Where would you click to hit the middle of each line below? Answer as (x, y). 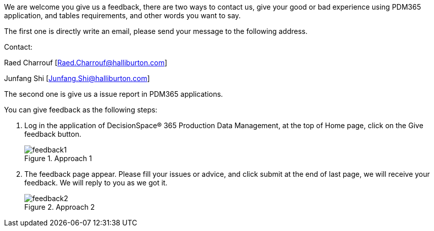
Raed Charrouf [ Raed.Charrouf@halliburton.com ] (86, 63)
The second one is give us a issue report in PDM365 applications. (114, 94)
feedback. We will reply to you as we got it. (96, 183)
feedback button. (53, 134)
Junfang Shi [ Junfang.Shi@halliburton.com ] (77, 78)
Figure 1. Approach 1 (58, 158)
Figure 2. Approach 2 (60, 207)
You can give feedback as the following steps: (81, 110)
